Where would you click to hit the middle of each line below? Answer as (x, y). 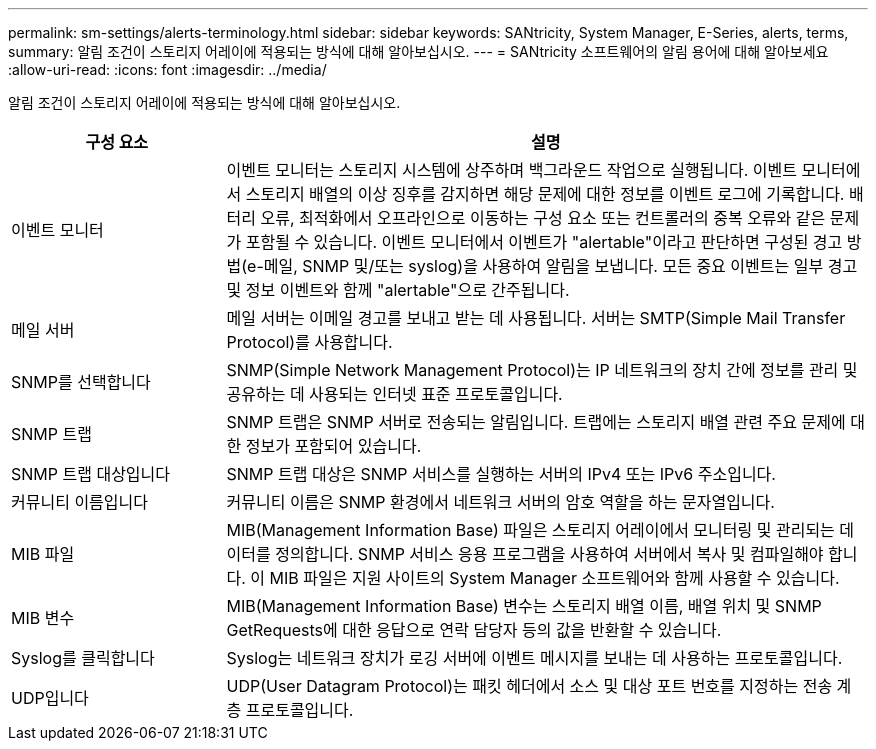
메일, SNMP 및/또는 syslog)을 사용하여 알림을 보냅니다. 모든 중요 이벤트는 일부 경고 (560, 266)
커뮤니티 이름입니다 (79, 502)
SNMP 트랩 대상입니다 (91, 474)
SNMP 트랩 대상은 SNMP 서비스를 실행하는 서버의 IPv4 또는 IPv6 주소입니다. (501, 474)
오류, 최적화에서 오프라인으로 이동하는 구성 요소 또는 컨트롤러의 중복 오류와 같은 (543, 218)
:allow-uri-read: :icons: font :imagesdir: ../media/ (167, 69)
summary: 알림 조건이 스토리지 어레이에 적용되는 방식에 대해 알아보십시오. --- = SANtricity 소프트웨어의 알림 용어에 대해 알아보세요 (418, 51)
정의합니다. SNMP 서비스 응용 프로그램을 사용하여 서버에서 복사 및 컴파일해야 (549, 554)
